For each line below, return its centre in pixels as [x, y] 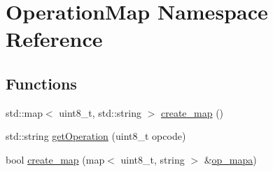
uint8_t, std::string [100, 112]
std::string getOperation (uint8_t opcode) [96, 136]
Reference [54, 39]
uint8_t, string [153, 159]
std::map [24, 112]
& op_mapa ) [230, 159]
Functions [41, 83]
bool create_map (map [55, 159]
